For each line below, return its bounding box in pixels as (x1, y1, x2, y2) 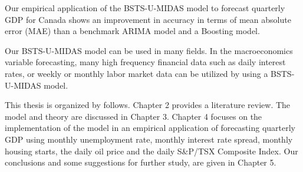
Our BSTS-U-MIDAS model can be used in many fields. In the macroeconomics (5, 44, 293, 56)
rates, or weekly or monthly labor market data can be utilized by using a (5, 67, 268, 79)
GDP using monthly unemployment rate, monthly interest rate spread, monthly (5, 133, 293, 145)
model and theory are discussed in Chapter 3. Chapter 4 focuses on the (5, 110, 262, 122)
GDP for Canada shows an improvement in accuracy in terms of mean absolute (5, 13, 291, 25)
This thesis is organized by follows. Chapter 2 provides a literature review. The (5, 99, 291, 111)
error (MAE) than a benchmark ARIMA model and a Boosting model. (5, 25, 260, 37)
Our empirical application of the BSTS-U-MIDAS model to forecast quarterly (5, 2, 285, 14)
